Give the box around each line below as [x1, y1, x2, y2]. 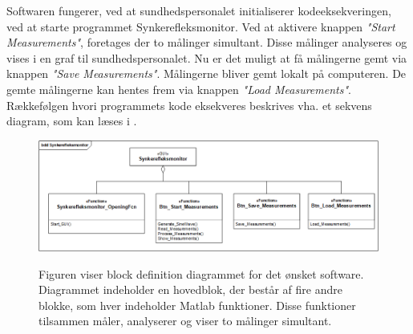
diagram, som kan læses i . [6, 112, 137, 129]
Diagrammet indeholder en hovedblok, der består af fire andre [38, 281, 342, 298]
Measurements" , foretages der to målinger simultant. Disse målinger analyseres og [6, 34, 407, 51]
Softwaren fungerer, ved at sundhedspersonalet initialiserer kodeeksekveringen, [6, 2, 391, 18]
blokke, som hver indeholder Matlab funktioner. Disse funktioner [38, 296, 356, 313]
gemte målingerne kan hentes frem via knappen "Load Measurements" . [6, 80, 351, 97]
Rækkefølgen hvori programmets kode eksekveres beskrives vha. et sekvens [6, 96, 372, 113]
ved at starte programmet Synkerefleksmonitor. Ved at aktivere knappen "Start [6, 18, 395, 35]
